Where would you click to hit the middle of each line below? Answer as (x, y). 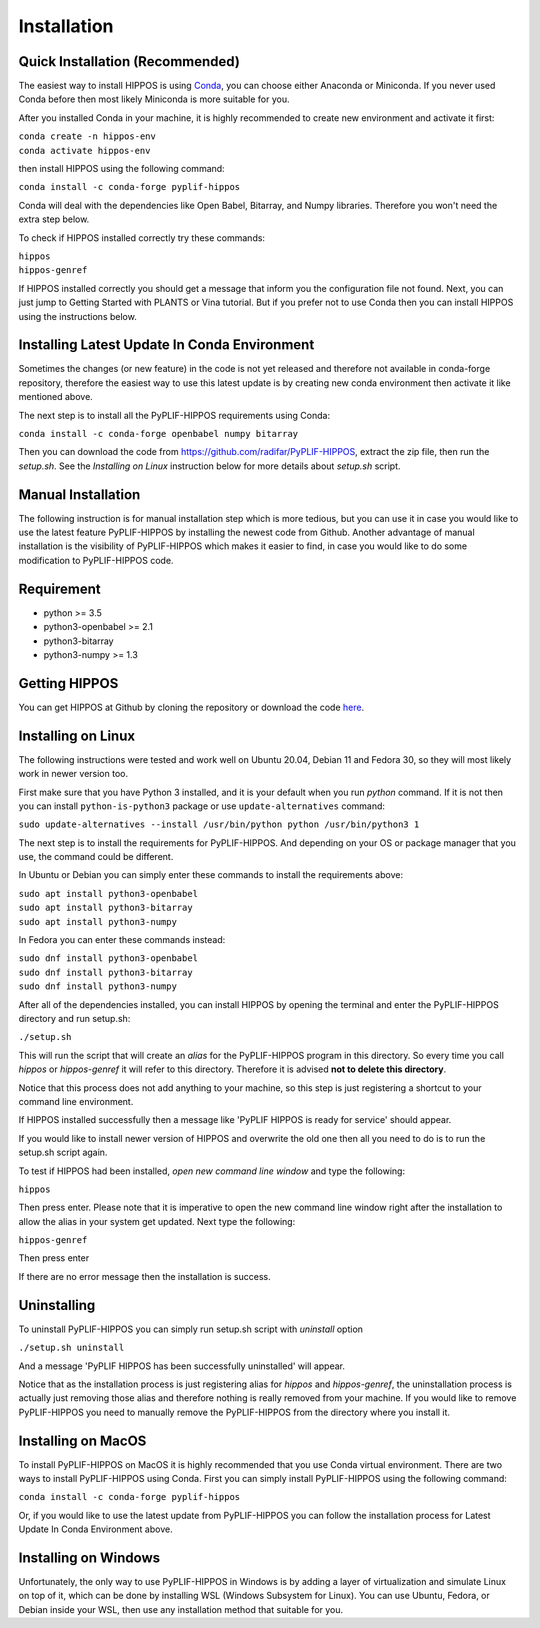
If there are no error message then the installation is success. (145, 1276)
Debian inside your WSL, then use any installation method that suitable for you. (181, 1609)
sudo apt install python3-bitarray (106, 908)
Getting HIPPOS (68, 683)
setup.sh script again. (63, 1152)
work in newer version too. (73, 774)
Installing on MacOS (82, 1440)
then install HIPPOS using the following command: (121, 169)
